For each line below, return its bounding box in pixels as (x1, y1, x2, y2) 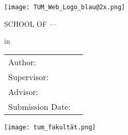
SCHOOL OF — (4, 18, 57, 29)
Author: (8, 55, 36, 68)
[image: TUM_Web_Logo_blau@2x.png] (4, 4, 125, 11)
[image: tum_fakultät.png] (4, 123, 96, 131)
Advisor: (8, 85, 38, 98)
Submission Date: (8, 100, 71, 112)
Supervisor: (8, 70, 49, 83)
